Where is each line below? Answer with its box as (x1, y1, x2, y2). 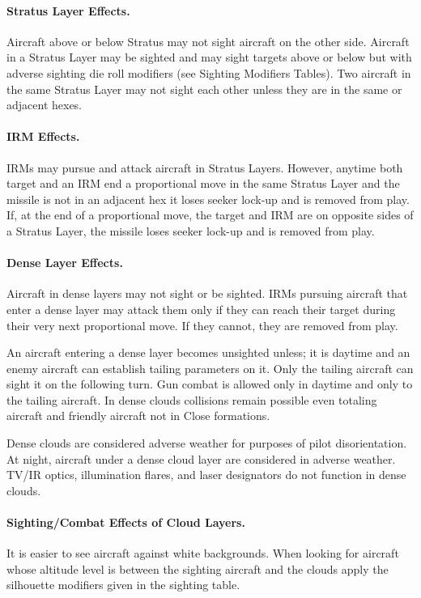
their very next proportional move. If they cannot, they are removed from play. (6, 316, 398, 333)
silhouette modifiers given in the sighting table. (6, 576, 240, 593)
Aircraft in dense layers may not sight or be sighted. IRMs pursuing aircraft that (6, 285, 408, 302)
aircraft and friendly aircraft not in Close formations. (6, 407, 270, 424)
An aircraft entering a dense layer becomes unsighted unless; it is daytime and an (6, 344, 410, 361)
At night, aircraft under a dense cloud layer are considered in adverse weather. (6, 450, 396, 467)
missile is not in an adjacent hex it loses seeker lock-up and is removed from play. (6, 190, 410, 207)
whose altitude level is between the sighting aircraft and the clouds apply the (6, 560, 389, 577)
